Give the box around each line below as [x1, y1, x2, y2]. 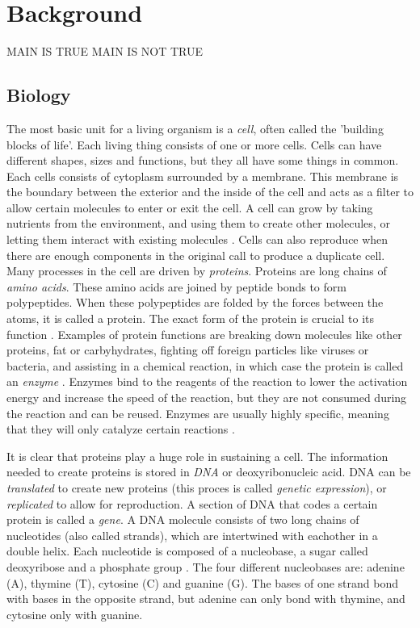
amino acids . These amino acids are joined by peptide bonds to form [6, 278, 346, 295]
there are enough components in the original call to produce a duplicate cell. [6, 246, 385, 263]
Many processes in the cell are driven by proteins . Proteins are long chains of [6, 262, 387, 279]
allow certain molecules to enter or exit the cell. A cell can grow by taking [6, 199, 373, 216]
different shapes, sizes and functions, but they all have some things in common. [6, 152, 399, 169]
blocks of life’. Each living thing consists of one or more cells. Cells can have [6, 136, 382, 153]
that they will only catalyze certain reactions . [6, 421, 235, 438]
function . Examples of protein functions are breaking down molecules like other [6, 325, 402, 342]
